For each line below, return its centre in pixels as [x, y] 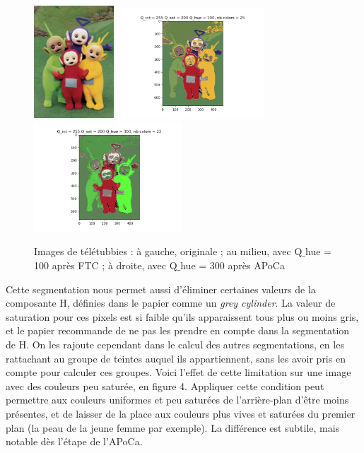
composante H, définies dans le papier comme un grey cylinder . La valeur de [171, 303]
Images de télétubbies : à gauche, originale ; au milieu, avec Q [168, 251]
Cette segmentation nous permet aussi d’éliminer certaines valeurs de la [161, 289]
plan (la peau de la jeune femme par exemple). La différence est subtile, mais [173, 427]
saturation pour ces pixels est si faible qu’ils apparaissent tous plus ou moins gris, [182, 316]
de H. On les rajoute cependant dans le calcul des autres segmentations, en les [175, 344]
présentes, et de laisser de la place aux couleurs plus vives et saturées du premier [181, 413]
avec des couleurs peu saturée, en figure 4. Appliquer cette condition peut [165, 386]
